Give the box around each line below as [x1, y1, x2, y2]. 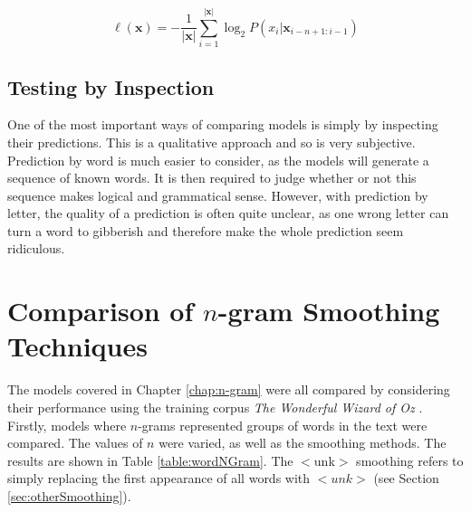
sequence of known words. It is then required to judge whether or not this [7, 168, 417, 187]
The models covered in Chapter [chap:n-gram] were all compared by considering [7, 380, 450, 399]
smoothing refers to [356, 450, 464, 469]
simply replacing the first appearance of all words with [7, 469, 311, 488]
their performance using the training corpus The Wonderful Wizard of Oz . [7, 397, 423, 416]
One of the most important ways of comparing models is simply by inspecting [7, 115, 438, 134]
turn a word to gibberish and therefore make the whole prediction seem [7, 221, 404, 240]
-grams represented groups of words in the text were [138, 415, 428, 434]
